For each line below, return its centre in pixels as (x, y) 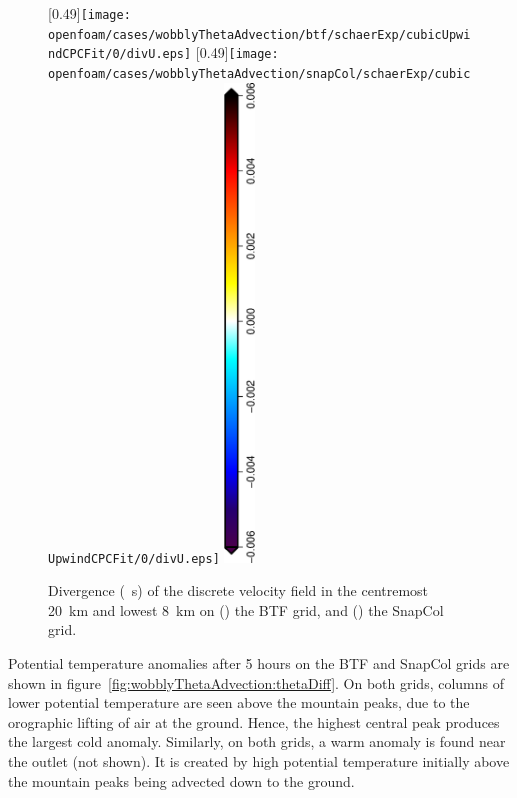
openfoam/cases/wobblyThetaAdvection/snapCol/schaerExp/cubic (259, 73)
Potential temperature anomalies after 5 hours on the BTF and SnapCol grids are (259, 663)
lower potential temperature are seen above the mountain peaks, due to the (239, 702)
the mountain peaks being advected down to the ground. (181, 780)
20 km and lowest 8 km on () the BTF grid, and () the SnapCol (246, 609)
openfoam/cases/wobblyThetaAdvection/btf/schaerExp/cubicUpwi (259, 34)
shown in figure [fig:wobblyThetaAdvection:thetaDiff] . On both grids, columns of (256, 682)
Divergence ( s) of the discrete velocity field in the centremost (238, 590)
